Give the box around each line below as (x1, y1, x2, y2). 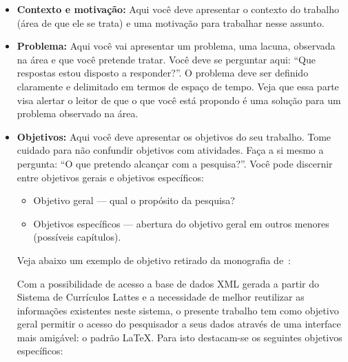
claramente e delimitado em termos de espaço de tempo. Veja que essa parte (17, 79, 339, 93)
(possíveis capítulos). (33, 230, 121, 244)
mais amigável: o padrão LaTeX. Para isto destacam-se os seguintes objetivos (17, 330, 342, 344)
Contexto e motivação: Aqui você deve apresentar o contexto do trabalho (17, 2, 339, 16)
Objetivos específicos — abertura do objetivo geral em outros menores (33, 216, 329, 230)
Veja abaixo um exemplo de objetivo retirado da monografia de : (17, 252, 291, 267)
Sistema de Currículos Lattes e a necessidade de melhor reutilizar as (17, 290, 305, 304)
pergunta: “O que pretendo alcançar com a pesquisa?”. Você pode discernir (17, 156, 333, 170)
